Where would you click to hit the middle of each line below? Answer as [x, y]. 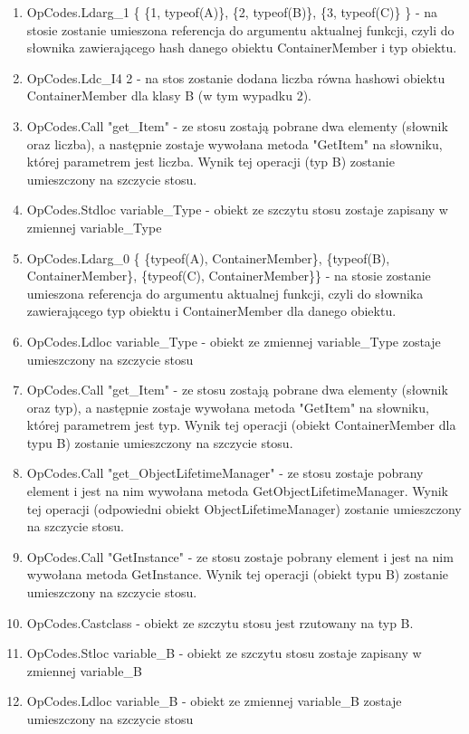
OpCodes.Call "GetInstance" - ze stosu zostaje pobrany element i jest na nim [240, 556]
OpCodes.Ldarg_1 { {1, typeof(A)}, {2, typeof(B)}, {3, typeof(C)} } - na [232, 12]
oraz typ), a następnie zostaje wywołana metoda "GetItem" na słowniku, [228, 407]
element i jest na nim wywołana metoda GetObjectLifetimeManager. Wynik [237, 491]
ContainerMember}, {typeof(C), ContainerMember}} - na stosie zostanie [229, 276]
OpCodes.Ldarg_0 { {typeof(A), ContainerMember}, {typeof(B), [208, 257]
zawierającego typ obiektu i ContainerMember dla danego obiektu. [211, 311]
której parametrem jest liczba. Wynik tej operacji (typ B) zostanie [211, 162]
